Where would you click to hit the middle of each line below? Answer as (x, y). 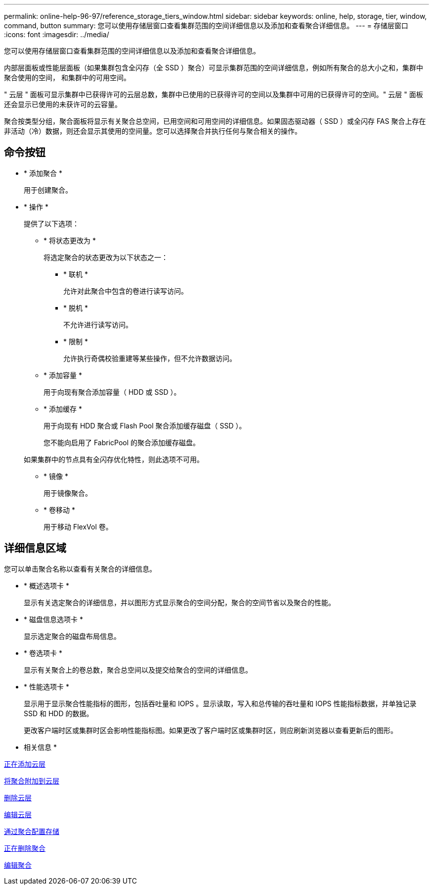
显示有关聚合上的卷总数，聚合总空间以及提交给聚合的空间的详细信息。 (138, 670)
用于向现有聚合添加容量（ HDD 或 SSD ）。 (112, 392)
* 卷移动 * (59, 510)
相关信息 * (40, 747)
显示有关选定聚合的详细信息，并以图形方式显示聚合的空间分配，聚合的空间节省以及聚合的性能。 (179, 602)
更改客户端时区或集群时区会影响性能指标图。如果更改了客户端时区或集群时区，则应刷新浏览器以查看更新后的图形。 (211, 730)
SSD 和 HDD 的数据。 (59, 713)
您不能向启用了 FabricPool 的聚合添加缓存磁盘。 (122, 442)
